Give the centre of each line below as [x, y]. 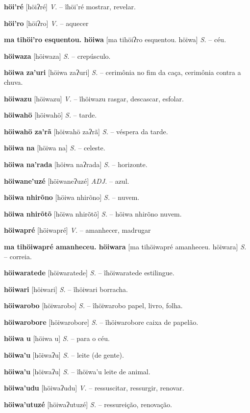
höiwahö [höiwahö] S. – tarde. [50, 115]
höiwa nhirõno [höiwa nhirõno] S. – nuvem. [72, 197]
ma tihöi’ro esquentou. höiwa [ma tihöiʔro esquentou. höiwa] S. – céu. [115, 39]
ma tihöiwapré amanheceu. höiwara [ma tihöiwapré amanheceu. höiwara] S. [125, 246]
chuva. [13, 82]
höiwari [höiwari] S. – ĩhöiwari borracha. [66, 289]
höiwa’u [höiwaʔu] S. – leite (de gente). [64, 355]
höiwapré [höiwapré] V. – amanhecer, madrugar [77, 230]
